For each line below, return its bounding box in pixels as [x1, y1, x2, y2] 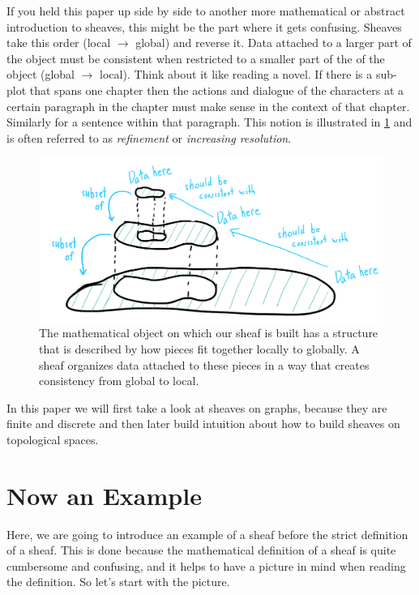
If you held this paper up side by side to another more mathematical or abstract [6, 2, 405, 19]
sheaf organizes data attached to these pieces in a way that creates [39, 356, 370, 373]
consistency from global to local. [39, 372, 199, 389]
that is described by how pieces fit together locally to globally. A [39, 340, 360, 357]
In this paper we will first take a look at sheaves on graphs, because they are [6, 399, 387, 416]
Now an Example [6, 478, 202, 512]
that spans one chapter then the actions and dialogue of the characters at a [29, 81, 404, 98]
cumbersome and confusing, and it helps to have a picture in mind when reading [6, 557, 406, 574]
